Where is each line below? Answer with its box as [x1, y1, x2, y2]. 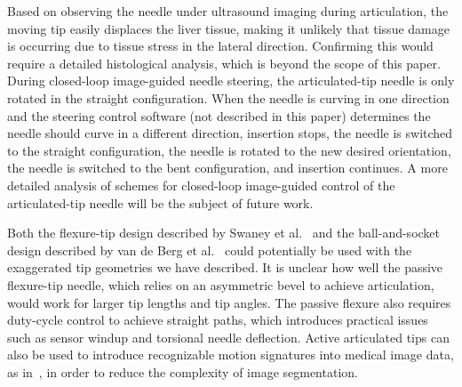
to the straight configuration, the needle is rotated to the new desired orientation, [7, 141, 451, 159]
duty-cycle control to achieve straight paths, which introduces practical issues [7, 310, 428, 329]
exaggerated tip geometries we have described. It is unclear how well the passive [7, 258, 443, 277]
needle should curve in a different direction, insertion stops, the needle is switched [7, 124, 453, 142]
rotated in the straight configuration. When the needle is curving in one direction [7, 88, 450, 107]
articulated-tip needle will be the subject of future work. [7, 193, 314, 212]
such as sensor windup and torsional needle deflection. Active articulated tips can [7, 327, 450, 346]
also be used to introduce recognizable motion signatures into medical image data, [7, 345, 454, 364]
